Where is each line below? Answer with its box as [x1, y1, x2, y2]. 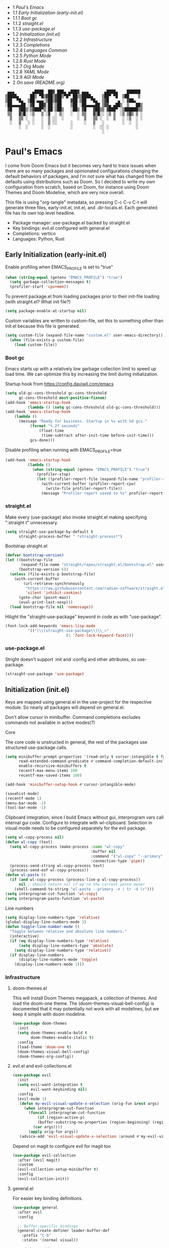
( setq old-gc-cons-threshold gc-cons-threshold [5, 390, 107, 396]
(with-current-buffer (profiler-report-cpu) [41, 481, 136, 486]
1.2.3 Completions [12, 42, 50, 48]
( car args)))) [33, 1125, 63, 1130]
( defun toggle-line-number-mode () [5, 925, 80, 930]
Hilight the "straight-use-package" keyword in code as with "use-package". [5, 614, 162, 620]
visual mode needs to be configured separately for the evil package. [5, 825, 147, 831]
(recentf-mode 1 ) [5, 796, 42, 801]
